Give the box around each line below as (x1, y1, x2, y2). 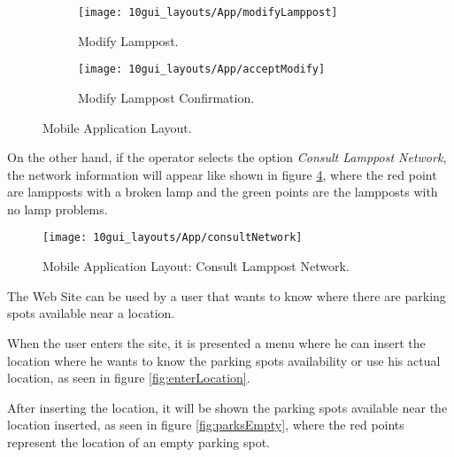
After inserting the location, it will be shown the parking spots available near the (7, 398, 448, 416)
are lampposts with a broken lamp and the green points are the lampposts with (7, 182, 438, 201)
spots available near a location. (7, 304, 175, 322)
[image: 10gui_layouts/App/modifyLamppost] (78, 6, 338, 19)
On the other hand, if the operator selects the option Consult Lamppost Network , (7, 148, 447, 167)
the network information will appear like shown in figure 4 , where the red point (7, 165, 437, 183)
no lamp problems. (7, 199, 108, 218)
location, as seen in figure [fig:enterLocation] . (7, 368, 250, 387)
